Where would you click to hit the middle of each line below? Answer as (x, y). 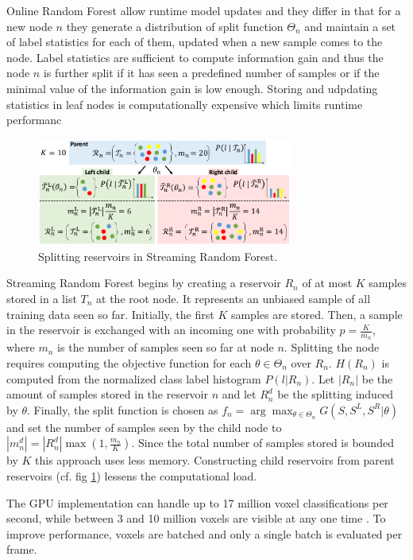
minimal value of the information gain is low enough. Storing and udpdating (192, 88)
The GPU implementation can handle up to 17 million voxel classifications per (197, 502)
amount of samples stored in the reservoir (108, 394)
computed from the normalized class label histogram (134, 378)
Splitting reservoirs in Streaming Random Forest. (158, 256)
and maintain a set (350, 26)
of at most (327, 283)
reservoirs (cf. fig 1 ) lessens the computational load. (132, 476)
